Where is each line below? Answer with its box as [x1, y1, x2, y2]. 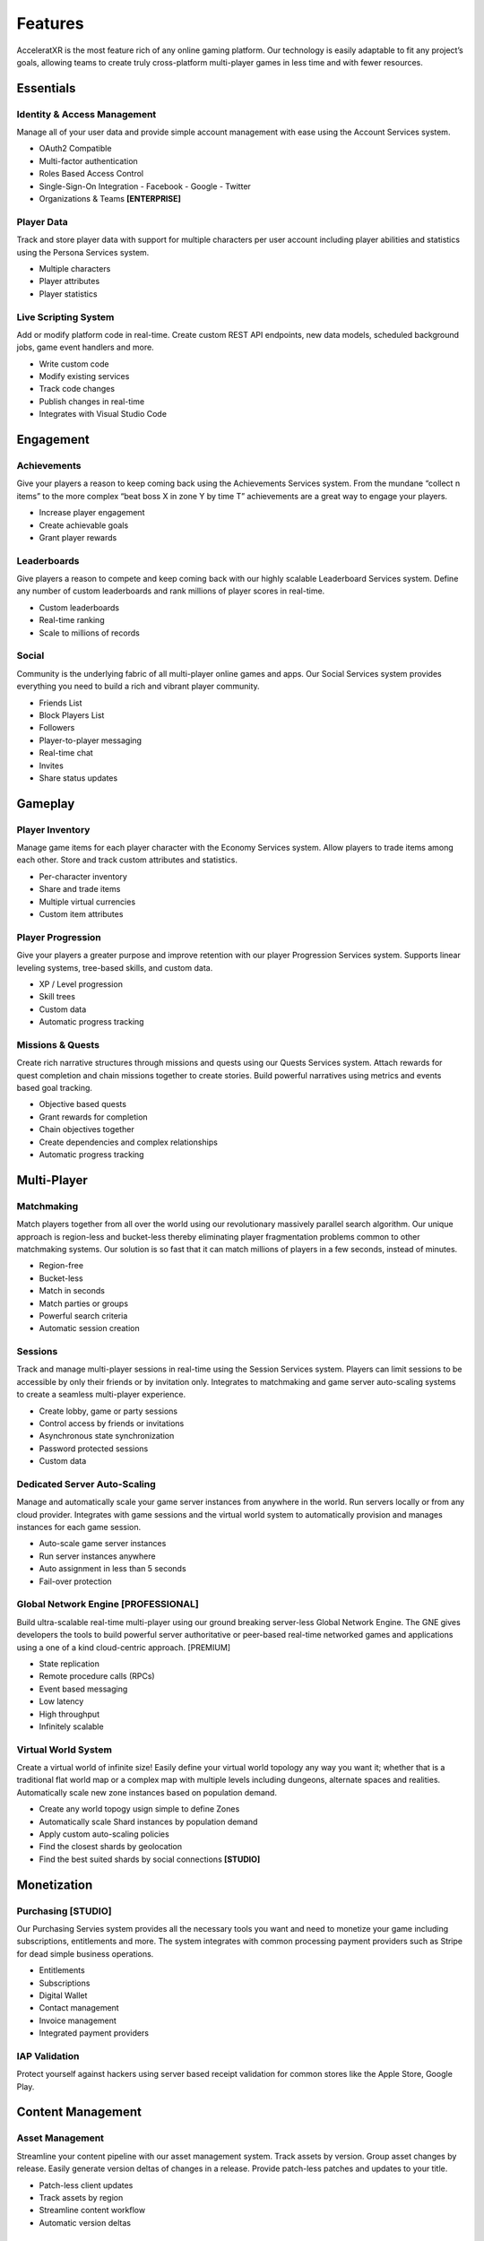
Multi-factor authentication [39, 155, 138, 166]
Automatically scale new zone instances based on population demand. [16, 1787, 278, 1797]
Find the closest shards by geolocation [39, 1841, 183, 1852]
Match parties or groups [39, 1298, 129, 1309]
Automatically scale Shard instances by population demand [39, 1816, 258, 1827]
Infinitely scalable [39, 1721, 104, 1732]
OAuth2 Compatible [39, 143, 112, 154]
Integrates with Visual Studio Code [39, 409, 168, 420]
